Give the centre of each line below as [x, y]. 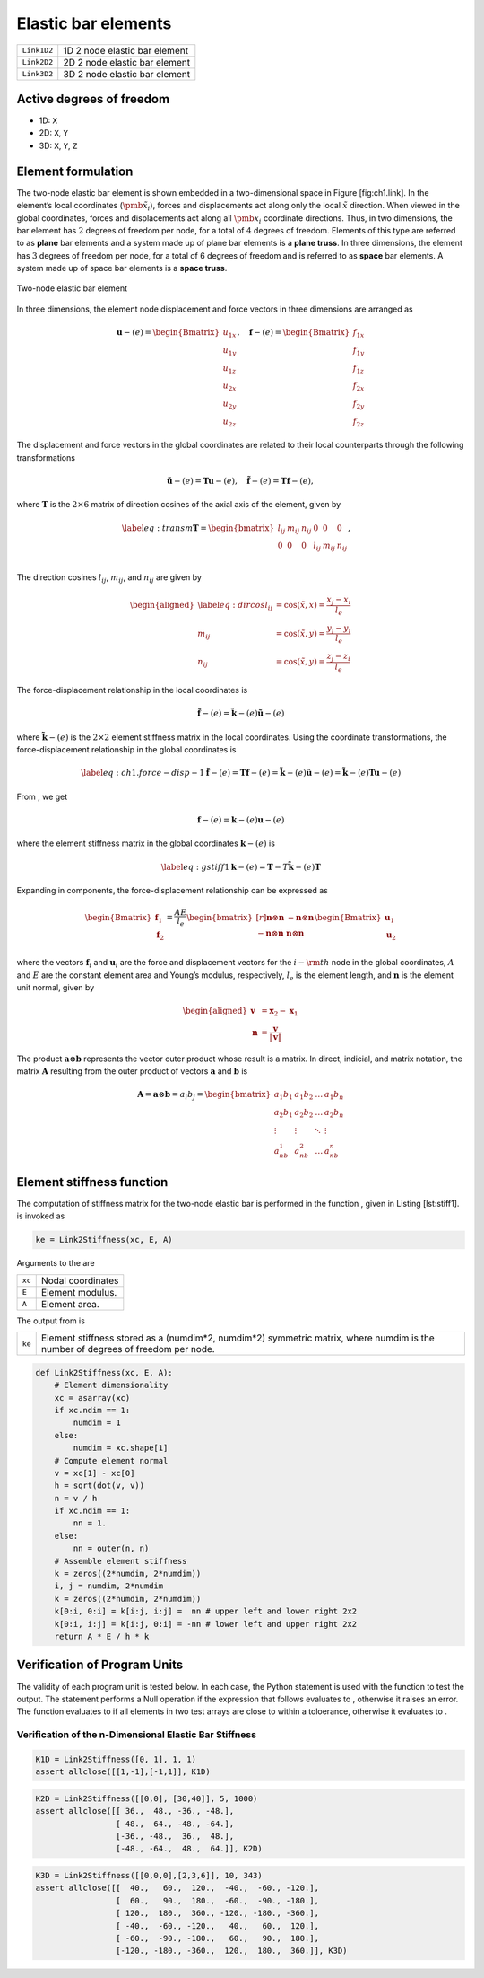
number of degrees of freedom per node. [128, 1349]
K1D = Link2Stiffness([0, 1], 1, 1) [116, 1759]
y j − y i [339, 629]
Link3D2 [38, 74]
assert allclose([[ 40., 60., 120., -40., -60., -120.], [177, 1888]
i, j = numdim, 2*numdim [109, 1586]
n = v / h [76, 1498]
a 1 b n [334, 1095]
